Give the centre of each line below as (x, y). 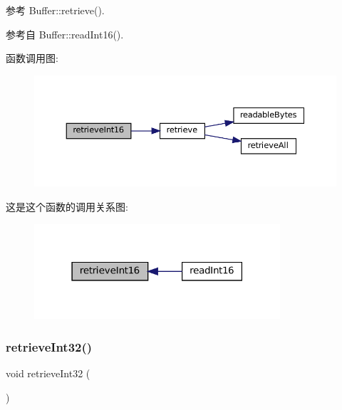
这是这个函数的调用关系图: (67, 206)
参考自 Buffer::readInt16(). (65, 34)
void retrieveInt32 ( (48, 373)
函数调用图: (32, 58)
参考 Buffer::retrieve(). (55, 10)
